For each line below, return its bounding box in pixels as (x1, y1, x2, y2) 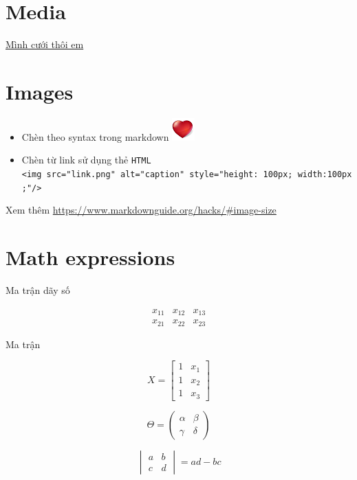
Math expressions (6, 243, 175, 271)
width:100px (297, 170, 352, 180)
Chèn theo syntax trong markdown (21, 129, 169, 144)
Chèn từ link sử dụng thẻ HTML (21, 152, 151, 167)
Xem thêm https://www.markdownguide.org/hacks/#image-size (6, 203, 277, 217)
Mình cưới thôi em (6, 37, 84, 52)
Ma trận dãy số (6, 283, 70, 297)
